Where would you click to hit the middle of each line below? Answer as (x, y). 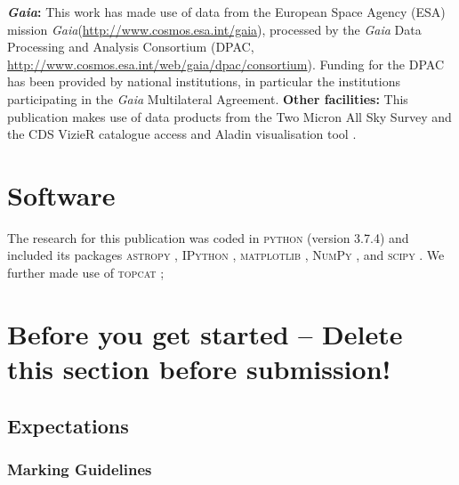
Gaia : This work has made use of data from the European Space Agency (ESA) (226, 12)
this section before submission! (199, 369)
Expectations (68, 425)
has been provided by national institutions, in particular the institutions (204, 81)
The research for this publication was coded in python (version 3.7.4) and (208, 237)
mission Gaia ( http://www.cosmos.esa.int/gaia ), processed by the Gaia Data (214, 29)
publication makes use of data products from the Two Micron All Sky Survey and (229, 116)
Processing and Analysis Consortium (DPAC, (131, 47)
